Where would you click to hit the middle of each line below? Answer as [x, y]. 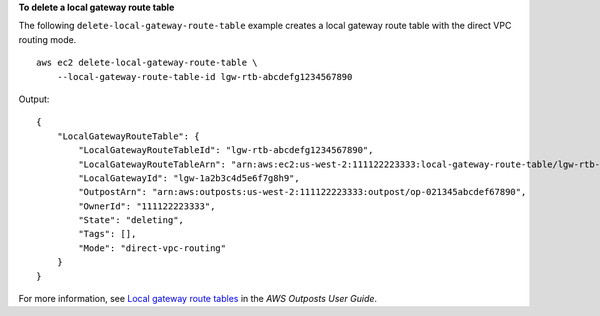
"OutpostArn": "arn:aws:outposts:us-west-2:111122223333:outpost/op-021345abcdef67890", [302, 192]
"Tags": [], [107, 234]
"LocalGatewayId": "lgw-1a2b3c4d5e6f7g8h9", [189, 178]
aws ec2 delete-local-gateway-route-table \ [147, 63]
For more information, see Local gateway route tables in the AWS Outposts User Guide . [198, 299]
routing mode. [47, 39]
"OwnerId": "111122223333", [147, 206]
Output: [34, 99]
